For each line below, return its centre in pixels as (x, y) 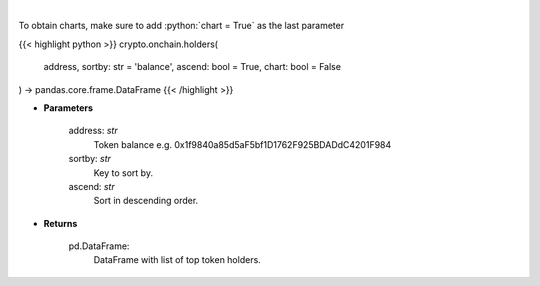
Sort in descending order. (146, 201)
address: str (93, 131)
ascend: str (91, 186)
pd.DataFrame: (99, 246)
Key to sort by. (123, 172)
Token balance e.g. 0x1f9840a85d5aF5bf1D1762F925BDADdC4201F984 (242, 144)
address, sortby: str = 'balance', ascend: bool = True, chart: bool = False (192, 67)
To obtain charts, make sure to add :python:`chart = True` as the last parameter (181, 26)
